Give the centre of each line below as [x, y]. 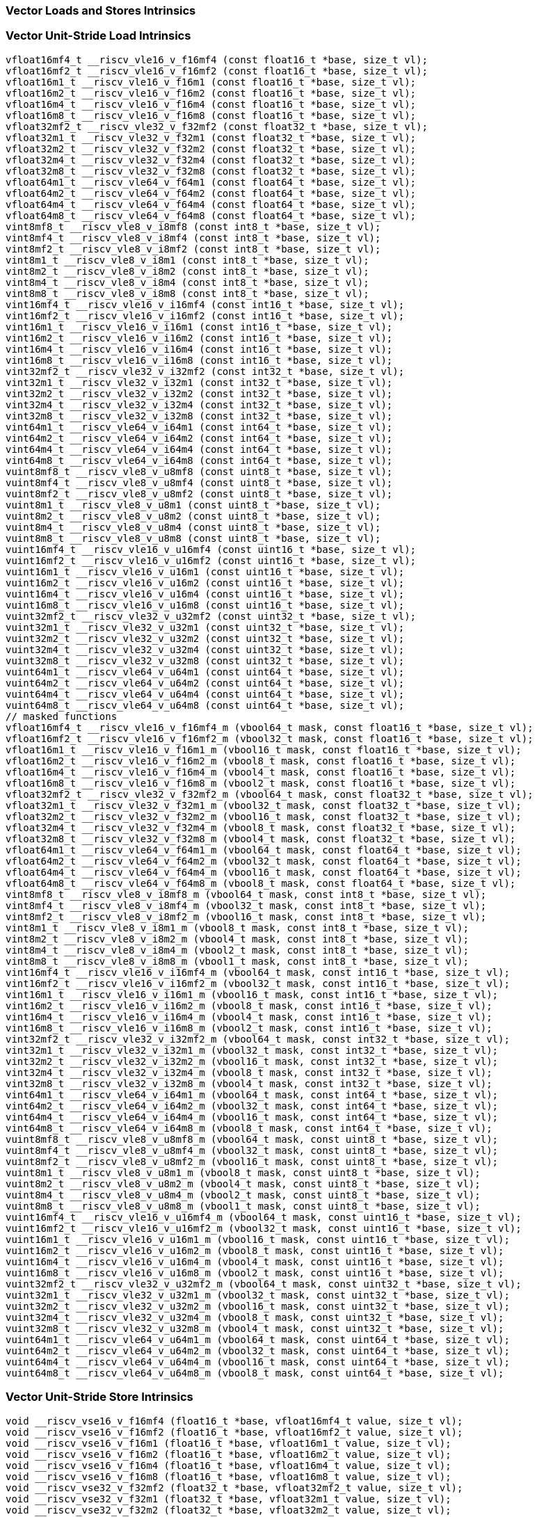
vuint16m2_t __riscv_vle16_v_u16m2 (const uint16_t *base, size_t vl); [205, 583]
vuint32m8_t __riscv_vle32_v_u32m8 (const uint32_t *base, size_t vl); [205, 660]
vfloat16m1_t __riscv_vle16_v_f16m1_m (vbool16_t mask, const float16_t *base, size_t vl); [264, 749]
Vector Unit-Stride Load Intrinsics [98, 36]
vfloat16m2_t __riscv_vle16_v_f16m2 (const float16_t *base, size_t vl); [211, 93]
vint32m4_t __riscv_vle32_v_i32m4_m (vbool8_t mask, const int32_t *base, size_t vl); [249, 1072]
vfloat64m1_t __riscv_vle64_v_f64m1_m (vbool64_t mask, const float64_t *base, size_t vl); [264, 850]
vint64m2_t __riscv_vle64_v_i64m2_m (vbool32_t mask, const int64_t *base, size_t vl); [252, 1106]
